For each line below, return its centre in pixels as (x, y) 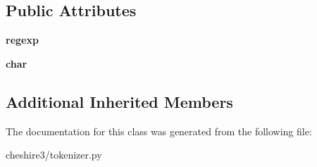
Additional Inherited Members (119, 101)
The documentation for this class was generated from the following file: (159, 131)
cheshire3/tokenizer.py (54, 155)
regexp (22, 40)
